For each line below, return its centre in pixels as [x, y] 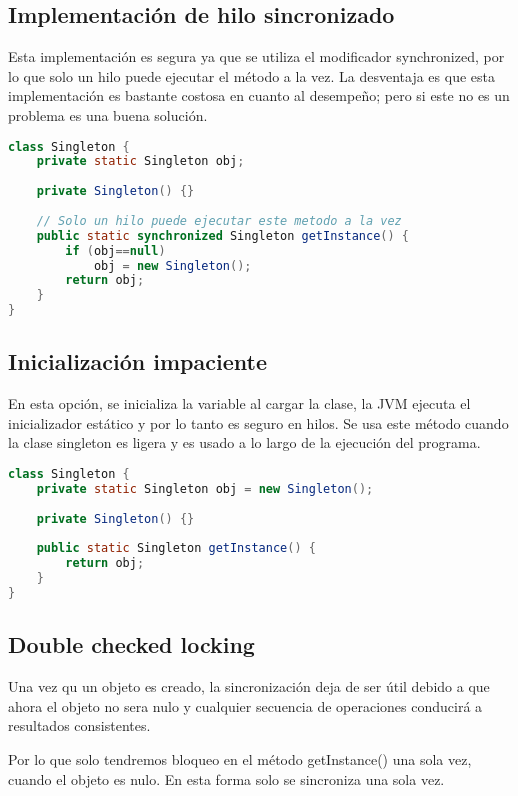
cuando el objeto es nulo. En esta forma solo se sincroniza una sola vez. [226, 778]
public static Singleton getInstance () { [176, 548]
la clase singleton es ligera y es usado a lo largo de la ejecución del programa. [244, 442]
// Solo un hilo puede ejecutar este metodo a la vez [219, 220]
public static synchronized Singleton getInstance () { [222, 235]
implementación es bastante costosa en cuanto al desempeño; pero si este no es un [259, 95]
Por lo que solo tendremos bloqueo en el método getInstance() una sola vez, [240, 758]
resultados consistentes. [79, 725]
